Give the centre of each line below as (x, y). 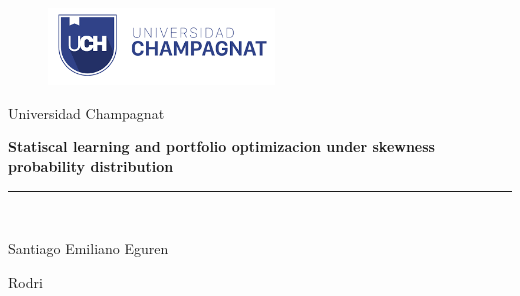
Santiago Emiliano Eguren (88, 248)
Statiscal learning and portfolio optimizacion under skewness (221, 146)
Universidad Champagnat (86, 112)
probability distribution (91, 165)
